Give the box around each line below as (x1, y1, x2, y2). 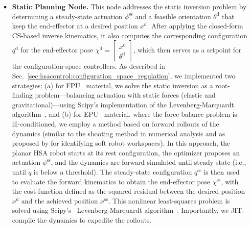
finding (12, 90, 33, 100)
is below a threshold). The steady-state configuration (33, 166, 192, 177)
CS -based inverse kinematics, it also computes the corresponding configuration (12, 30, 247, 40)
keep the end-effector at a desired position (12, 21, 138, 31)
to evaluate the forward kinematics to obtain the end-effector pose (12, 176, 210, 186)
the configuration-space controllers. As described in (12, 61, 165, 71)
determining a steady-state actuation (12, 11, 123, 21)
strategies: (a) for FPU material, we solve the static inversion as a (12, 80, 213, 90)
